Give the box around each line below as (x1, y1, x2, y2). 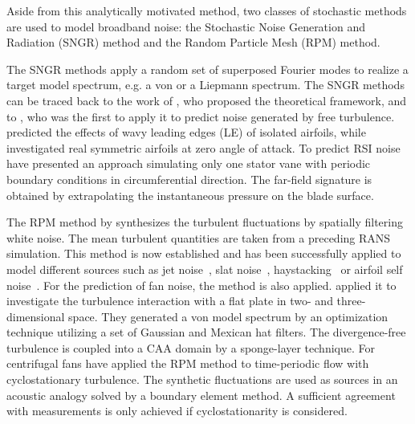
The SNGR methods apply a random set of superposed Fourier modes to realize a (6, 60, 409, 77)
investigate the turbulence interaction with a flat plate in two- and (6, 292, 333, 309)
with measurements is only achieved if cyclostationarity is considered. (6, 402, 348, 419)
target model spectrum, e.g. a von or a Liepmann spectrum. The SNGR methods (6, 76, 405, 93)
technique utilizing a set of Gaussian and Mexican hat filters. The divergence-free (6, 324, 406, 340)
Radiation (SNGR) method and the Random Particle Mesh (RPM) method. (6, 34, 380, 51)
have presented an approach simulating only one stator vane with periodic (6, 155, 371, 172)
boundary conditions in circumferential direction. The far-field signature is (6, 170, 372, 187)
